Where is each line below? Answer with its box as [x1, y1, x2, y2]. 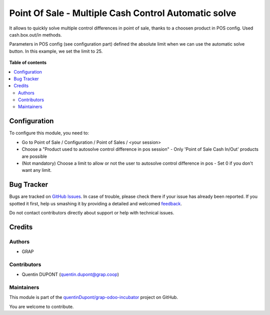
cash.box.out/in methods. [9, 32, 62, 38]
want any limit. [21, 167, 52, 173]
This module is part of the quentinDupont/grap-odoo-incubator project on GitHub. [9, 294, 178, 300]
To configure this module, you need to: [9, 130, 89, 136]
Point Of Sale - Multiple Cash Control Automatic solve [9, 8, 236, 19]
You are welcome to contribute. [9, 303, 74, 309]
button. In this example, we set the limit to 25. [9, 48, 103, 54]
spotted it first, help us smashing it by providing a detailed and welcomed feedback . [9, 200, 182, 206]
